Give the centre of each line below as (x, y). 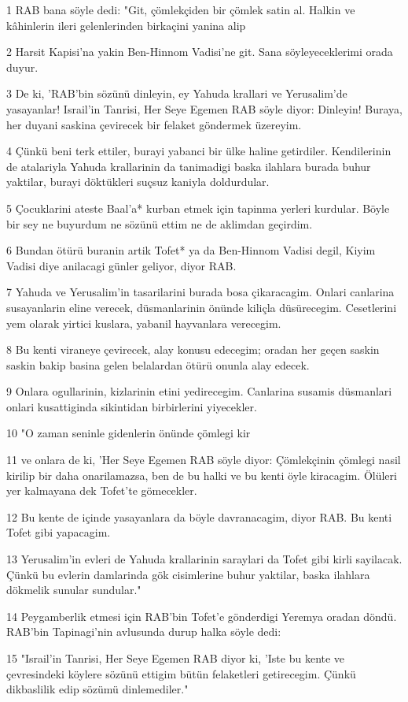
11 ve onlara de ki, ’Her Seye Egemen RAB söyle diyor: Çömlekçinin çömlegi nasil (204, 460)
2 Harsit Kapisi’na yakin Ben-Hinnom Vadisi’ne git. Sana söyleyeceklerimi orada (200, 52)
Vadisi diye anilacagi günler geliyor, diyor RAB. (121, 265)
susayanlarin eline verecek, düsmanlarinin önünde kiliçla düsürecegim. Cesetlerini (202, 307)
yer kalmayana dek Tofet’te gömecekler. (102, 490)
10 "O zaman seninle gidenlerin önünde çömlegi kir (129, 433)
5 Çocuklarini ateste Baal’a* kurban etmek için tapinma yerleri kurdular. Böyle (198, 208)
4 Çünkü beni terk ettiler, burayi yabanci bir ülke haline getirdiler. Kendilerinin (199, 151)
